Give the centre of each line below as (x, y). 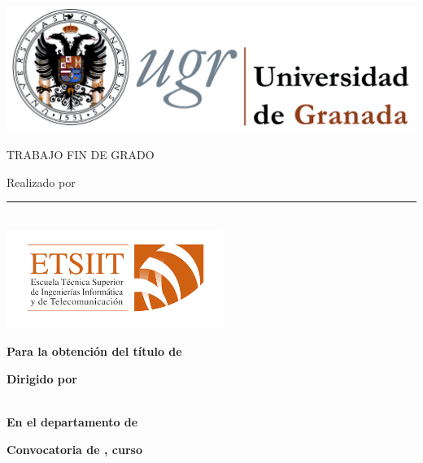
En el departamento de (72, 422)
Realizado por (41, 182)
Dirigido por (42, 379)
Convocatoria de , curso (74, 449)
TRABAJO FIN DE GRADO (81, 155)
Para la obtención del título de (94, 351)
